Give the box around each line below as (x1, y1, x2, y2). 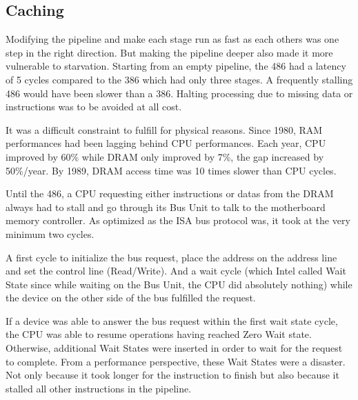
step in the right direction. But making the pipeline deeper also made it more (6, 45, 333, 59)
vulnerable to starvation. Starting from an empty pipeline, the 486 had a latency (6, 59, 346, 73)
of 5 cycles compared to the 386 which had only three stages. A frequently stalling (6, 72, 353, 86)
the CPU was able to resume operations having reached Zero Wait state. (6, 327, 312, 341)
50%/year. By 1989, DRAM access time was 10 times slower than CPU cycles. (6, 163, 337, 177)
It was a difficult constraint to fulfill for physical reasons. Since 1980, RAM (6, 122, 323, 137)
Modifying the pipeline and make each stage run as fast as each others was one (6, 32, 339, 46)
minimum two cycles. (6, 226, 95, 241)
